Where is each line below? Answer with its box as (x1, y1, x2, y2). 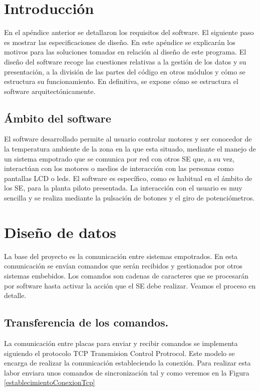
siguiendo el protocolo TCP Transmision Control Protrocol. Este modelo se (4, 347, 235, 358)
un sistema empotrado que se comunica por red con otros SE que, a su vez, (4, 153, 234, 163)
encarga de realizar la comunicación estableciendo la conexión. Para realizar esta (4, 357, 251, 368)
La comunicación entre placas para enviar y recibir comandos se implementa (4, 337, 238, 348)
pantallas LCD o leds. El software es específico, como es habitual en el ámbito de (4, 172, 252, 183)
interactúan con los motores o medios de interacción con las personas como (4, 163, 234, 173)
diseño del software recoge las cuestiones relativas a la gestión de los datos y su (4, 56, 246, 66)
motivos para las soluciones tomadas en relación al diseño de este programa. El (4, 46, 246, 57)
